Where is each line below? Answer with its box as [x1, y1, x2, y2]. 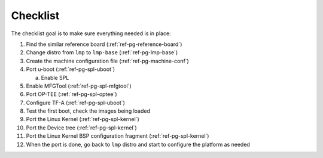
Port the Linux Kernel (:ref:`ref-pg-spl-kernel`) [26, 116, 140, 123]
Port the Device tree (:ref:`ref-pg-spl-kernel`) [26, 124, 137, 131]
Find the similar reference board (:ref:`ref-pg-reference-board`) [26, 41, 182, 48]
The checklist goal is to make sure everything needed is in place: [11, 30, 171, 37]
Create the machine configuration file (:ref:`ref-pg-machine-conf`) [26, 57, 190, 64]
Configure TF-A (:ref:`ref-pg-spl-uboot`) [26, 99, 126, 106]
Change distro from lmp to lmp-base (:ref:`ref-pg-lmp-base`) [26, 49, 178, 56]
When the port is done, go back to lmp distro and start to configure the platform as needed [26, 141, 251, 148]
